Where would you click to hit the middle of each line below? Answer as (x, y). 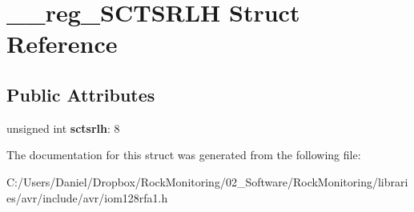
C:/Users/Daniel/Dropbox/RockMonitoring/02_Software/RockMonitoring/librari (207, 181)
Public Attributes (81, 94)
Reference (62, 44)
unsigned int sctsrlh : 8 (63, 128)
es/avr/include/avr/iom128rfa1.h (87, 197)
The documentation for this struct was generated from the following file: (184, 155)
